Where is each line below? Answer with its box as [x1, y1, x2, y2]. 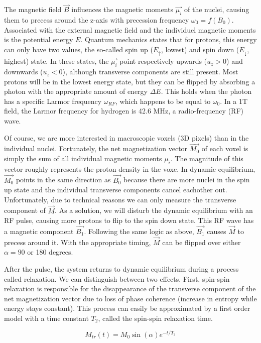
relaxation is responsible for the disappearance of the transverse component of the [4, 283, 256, 294]
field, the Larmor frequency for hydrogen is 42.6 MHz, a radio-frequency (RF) [4, 105, 243, 116]
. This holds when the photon [161, 86, 252, 96]
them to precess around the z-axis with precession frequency [4, 15, 189, 25]
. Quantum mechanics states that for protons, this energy [80, 34, 257, 45]
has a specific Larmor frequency [4, 95, 102, 106]
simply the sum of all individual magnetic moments [4, 153, 162, 164]
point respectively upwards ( [119, 56, 207, 66]
